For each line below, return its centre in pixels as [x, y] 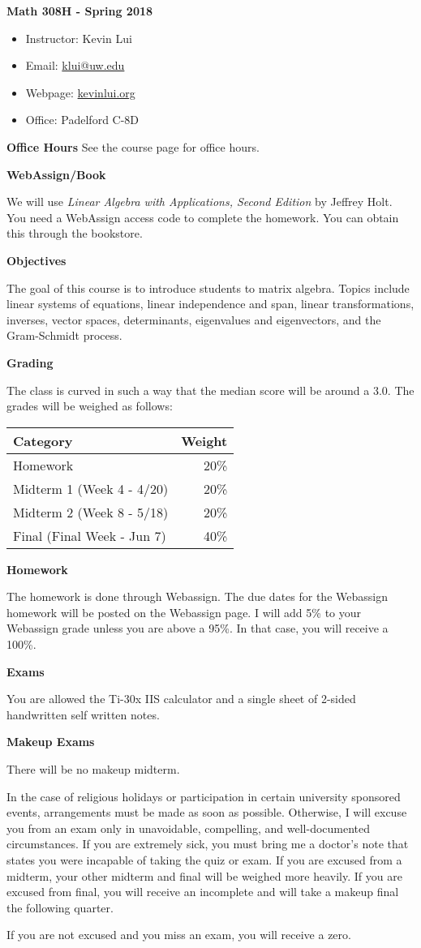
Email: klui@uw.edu [75, 65]
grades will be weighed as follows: [90, 406]
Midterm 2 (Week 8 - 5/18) [91, 512]
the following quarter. [60, 907]
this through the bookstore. [75, 233]
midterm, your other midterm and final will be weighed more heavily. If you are [204, 875]
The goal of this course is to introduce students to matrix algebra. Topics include [208, 287]
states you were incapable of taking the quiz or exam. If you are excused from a [204, 860]
